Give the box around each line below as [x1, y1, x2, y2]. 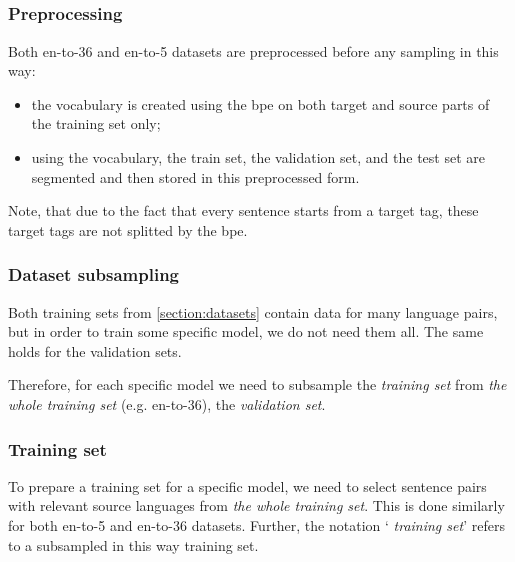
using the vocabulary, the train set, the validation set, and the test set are [31, 147, 485, 168]
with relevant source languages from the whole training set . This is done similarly [8, 495, 505, 516]
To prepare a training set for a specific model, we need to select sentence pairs [8, 475, 487, 496]
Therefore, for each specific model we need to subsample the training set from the [8, 374, 507, 395]
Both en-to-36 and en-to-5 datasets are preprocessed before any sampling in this [8, 40, 499, 61]
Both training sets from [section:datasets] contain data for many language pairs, [8, 301, 498, 322]
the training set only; [31, 113, 161, 134]
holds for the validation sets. [8, 340, 182, 361]
